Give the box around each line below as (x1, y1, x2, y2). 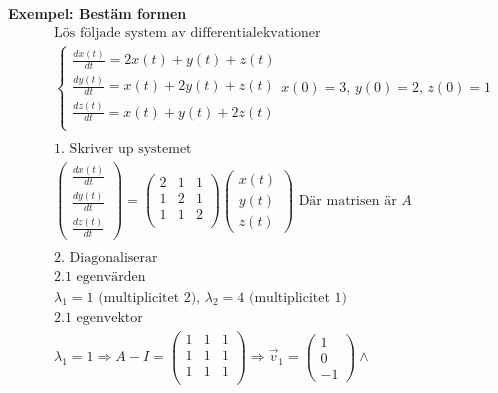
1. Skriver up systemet (54, 141, 192, 156)
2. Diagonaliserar (54, 251, 158, 266)
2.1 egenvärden (54, 270, 146, 285)
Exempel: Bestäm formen (8, 3, 187, 23)
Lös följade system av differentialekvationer (54, 25, 321, 40)
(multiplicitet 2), (98, 290, 201, 305)
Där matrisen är (298, 193, 397, 208)
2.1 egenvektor (54, 310, 143, 325)
